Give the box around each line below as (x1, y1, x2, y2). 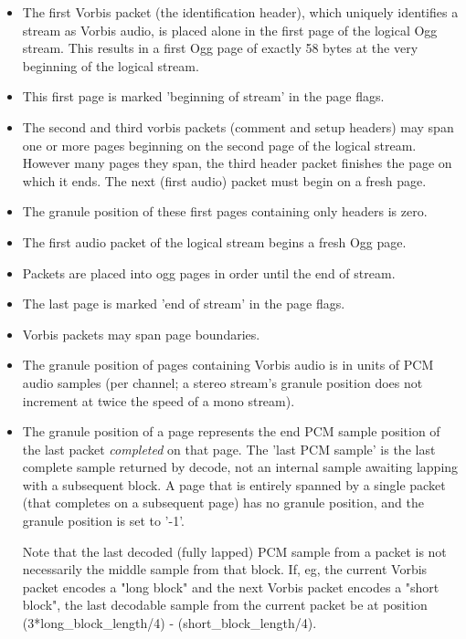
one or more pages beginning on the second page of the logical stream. (22, 135, 417, 154)
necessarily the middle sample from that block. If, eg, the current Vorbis (22, 560, 428, 579)
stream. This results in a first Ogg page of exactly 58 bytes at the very (22, 38, 418, 58)
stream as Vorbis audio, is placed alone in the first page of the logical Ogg (22, 20, 438, 39)
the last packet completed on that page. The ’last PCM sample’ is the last (22, 439, 436, 458)
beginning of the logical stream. (22, 56, 199, 75)
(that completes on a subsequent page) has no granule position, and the (22, 493, 424, 512)
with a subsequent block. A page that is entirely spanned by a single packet (22, 475, 446, 494)
